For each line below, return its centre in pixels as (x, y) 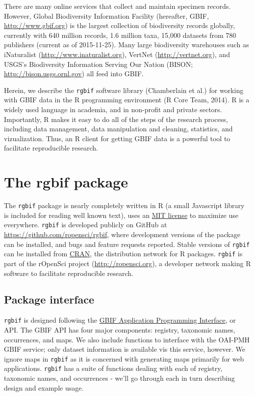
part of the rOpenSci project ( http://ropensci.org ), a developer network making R (127, 263)
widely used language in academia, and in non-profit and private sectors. (113, 109)
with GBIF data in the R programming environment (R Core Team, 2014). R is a (127, 100)
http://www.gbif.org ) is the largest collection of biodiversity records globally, (120, 25)
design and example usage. (44, 387)
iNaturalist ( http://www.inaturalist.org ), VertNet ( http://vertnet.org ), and (117, 54)
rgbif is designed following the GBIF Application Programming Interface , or (120, 320)
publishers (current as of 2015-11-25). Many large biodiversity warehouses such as (127, 45)
